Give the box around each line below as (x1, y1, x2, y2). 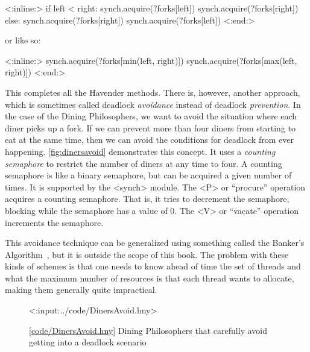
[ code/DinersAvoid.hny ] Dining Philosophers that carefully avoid (29, 324, 267, 336)
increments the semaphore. (5, 216, 104, 228)
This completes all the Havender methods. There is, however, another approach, (5, 86, 300, 98)
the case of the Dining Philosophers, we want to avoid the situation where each (5, 110, 297, 122)
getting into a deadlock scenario (29, 336, 147, 348)
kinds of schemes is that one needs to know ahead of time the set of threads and (5, 260, 301, 272)
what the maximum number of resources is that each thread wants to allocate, (5, 271, 294, 284)
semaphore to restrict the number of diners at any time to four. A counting (5, 157, 282, 169)
